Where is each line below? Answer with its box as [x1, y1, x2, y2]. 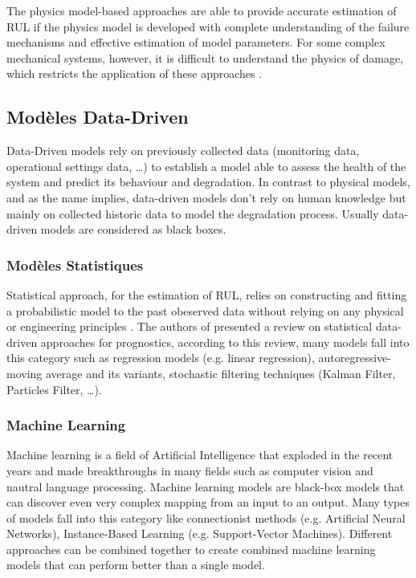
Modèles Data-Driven [6, 104, 189, 129]
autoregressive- [318, 349, 391, 366]
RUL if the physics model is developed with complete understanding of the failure [6, 18, 410, 35]
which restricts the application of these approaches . [6, 65, 263, 82]
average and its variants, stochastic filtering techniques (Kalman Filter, [45, 364, 396, 381]
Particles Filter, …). [6, 381, 102, 397]
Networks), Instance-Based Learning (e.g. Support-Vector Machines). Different [6, 525, 393, 542]
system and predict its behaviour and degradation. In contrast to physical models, [6, 173, 410, 190]
